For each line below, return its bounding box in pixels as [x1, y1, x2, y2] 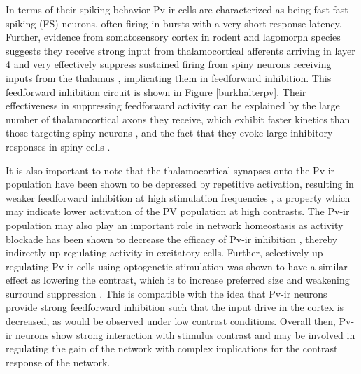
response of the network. [6, 354, 111, 369]
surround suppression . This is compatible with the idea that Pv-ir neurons [6, 286, 327, 300]
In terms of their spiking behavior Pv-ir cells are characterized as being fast [6, 2, 330, 16]
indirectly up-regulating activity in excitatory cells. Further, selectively [6, 245, 309, 260]
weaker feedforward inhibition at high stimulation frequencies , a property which [6, 190, 351, 205]
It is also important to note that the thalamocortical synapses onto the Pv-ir [6, 162, 335, 177]
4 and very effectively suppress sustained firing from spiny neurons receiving [6, 57, 332, 71]
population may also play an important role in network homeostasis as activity [6, 217, 344, 232]
